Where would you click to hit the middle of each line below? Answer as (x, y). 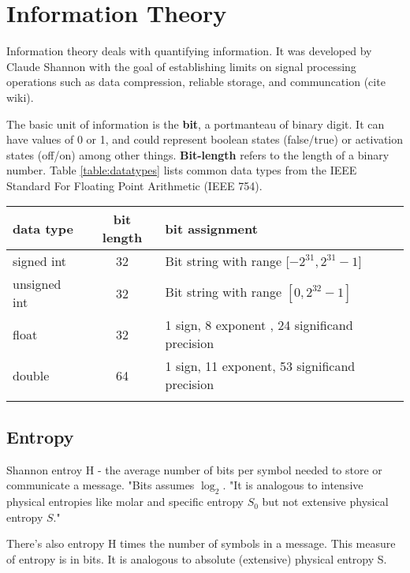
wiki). (20, 97)
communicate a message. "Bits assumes (101, 485)
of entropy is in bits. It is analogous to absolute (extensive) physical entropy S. (197, 558)
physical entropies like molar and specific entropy (125, 502)
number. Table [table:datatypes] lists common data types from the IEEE (182, 170)
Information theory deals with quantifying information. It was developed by (189, 51)
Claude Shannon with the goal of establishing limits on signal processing (181, 66)
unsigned (37, 284)
